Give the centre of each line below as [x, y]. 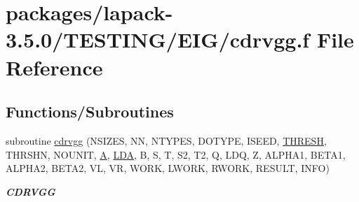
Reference [54, 67]
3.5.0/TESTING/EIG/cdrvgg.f [158, 39]
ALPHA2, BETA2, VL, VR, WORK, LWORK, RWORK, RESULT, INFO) [168, 168]
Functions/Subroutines [90, 111]
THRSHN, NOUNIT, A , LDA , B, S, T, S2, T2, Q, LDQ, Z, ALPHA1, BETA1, [176, 154]
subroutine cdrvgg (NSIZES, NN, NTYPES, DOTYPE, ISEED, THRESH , [166, 140]
